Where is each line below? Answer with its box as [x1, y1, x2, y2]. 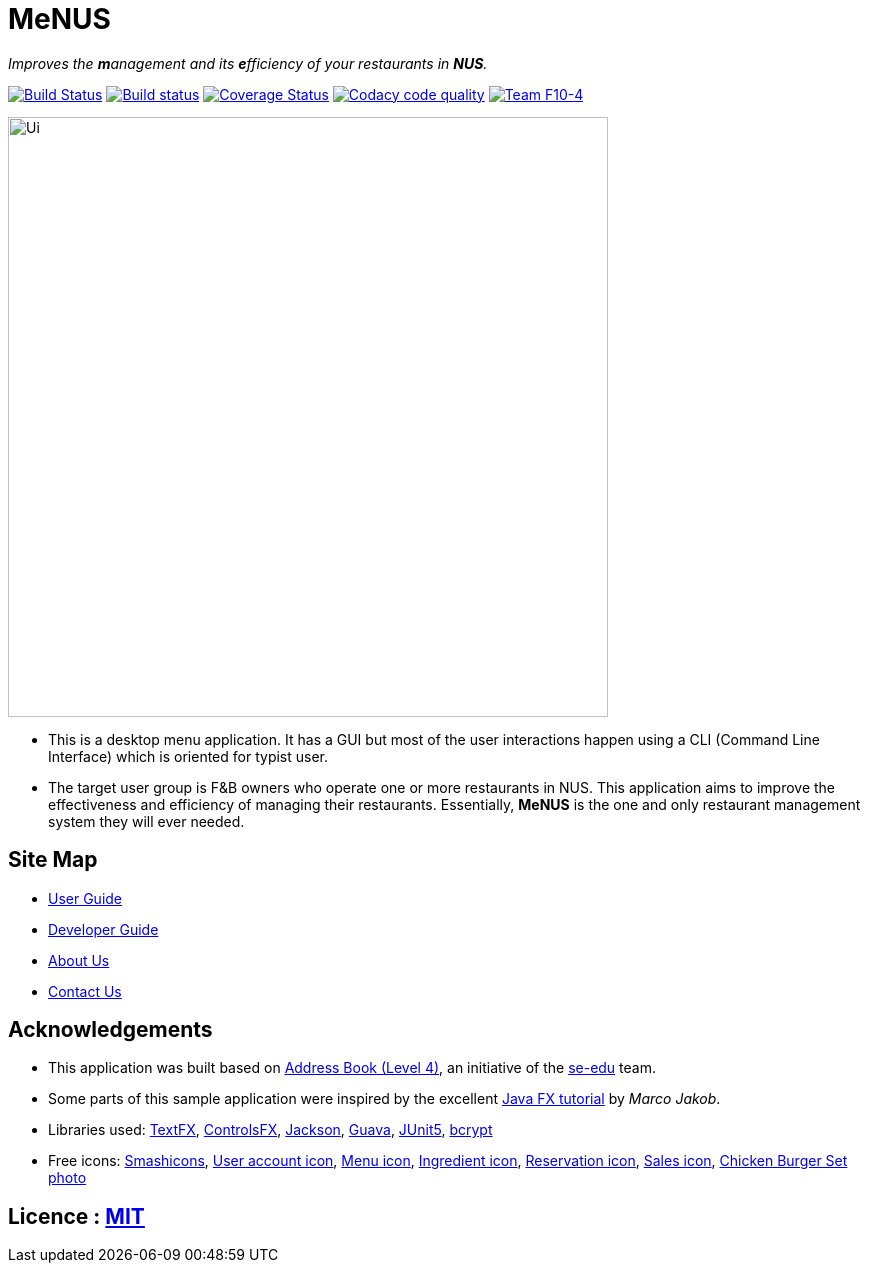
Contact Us [48, 982, 122, 1000]
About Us [48, 951, 110, 969]
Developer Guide [48, 920, 159, 938]
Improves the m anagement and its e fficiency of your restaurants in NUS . [8, 54, 488, 72]
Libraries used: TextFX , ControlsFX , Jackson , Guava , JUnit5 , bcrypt [48, 1121, 493, 1139]
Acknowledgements [8, 1017, 213, 1043]
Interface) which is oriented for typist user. [48, 747, 329, 765]
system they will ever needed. [48, 812, 245, 830]
